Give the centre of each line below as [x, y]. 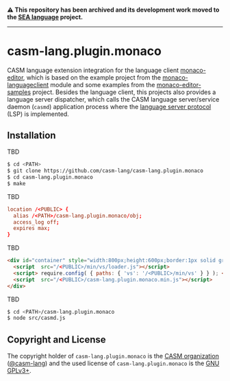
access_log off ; [36, 222]
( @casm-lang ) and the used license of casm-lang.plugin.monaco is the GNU [113, 363]
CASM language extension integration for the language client [93, 70]
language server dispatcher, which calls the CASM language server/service [113, 99]
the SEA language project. [45, 16]
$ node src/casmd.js [37, 318]
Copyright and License [56, 339]
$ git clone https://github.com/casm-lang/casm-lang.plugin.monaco [105, 171]
